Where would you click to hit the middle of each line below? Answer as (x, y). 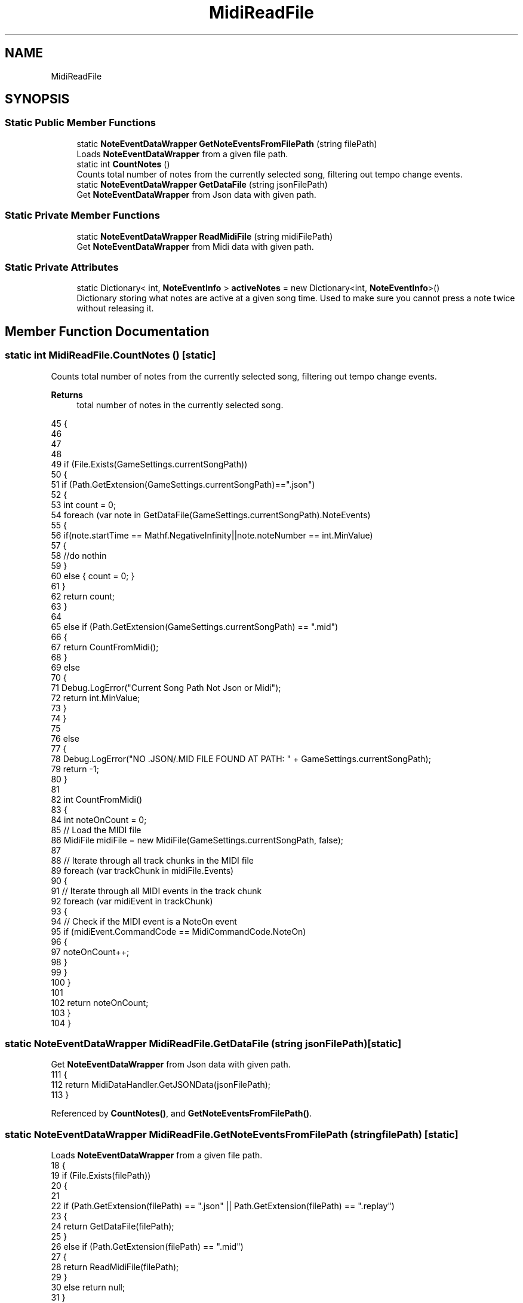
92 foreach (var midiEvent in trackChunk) (132, 901)
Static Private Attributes (62, 267)
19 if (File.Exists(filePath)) (101, 1176)
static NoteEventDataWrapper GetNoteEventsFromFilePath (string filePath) (227, 143)
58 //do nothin (79, 555)
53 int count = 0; (84, 504)
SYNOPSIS (37, 99)
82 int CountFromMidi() (97, 799)
